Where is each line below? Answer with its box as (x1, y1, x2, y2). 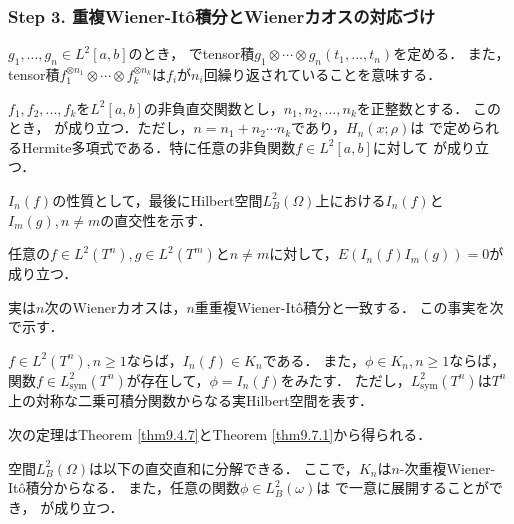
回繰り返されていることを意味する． (203, 64, 442, 85)
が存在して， (126, 369, 210, 390)
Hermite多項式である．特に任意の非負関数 (21, 136, 296, 157)
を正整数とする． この (356, 97, 502, 118)
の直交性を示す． (100, 209, 212, 230)
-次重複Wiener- (399, 457, 496, 478)
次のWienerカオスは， (44, 296, 187, 317)
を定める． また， (393, 43, 510, 64)
